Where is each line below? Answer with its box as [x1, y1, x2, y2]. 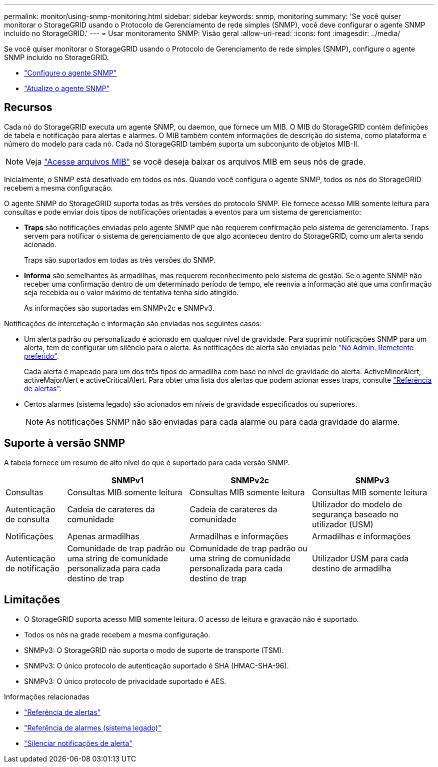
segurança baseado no [312, 509, 399, 519]
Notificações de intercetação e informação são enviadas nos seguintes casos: [4, 319, 262, 328]
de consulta [5, 514, 50, 524]
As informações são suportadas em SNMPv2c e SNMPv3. [24, 303, 214, 312]
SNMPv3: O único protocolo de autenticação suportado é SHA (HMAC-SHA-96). [24, 661, 289, 670]
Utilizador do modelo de [312, 499, 402, 509]
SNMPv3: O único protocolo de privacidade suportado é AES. [24, 676, 226, 685]
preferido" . [24, 351, 59, 360]
